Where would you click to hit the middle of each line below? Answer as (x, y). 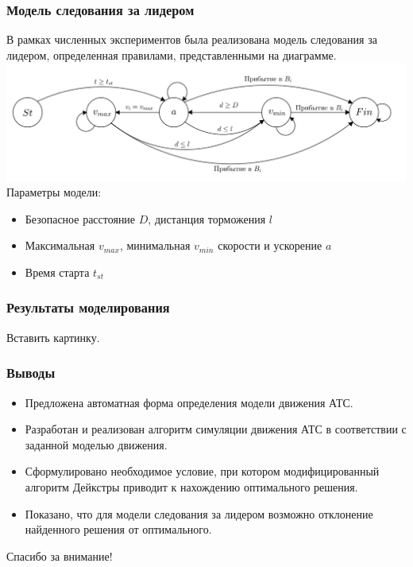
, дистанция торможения (207, 218)
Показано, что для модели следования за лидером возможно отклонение (199, 513)
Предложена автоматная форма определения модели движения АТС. (189, 402)
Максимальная (60, 245)
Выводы (31, 373)
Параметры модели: (54, 192)
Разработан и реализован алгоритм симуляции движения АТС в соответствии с (216, 429)
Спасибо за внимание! (60, 555)
